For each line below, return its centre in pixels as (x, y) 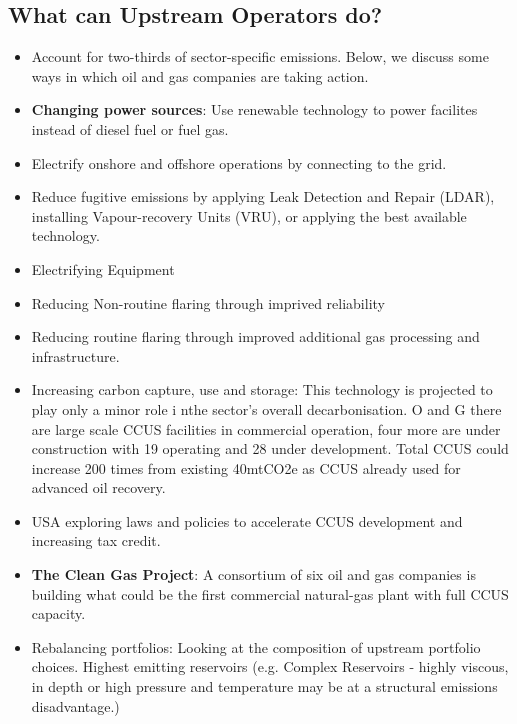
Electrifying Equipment (103, 268)
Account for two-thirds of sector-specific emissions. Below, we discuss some (260, 56)
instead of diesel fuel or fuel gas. (130, 128)
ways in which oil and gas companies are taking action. (200, 75)
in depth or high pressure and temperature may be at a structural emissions (264, 686)
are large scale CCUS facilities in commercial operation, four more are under (266, 428)
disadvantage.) (75, 705)
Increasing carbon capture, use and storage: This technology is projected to (262, 389)
